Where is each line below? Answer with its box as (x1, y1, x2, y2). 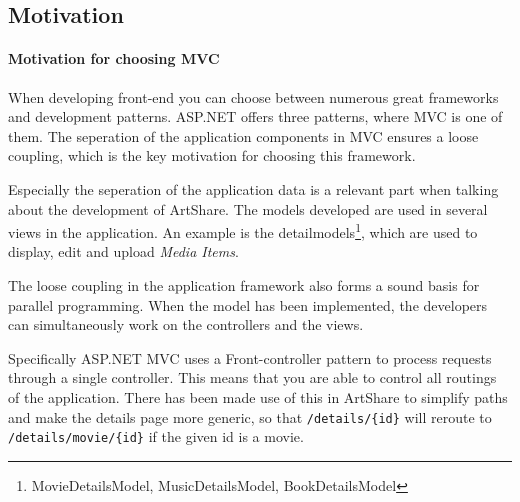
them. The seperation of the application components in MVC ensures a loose (8, 125, 479, 146)
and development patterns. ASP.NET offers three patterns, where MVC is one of (8, 106, 503, 127)
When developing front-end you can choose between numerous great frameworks (8, 86, 499, 107)
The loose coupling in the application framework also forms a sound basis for (8, 274, 480, 295)
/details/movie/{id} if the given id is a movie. (8, 426, 304, 447)
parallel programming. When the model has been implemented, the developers (8, 294, 488, 315)
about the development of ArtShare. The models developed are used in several (8, 198, 488, 219)
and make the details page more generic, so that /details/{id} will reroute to (8, 406, 492, 427)
